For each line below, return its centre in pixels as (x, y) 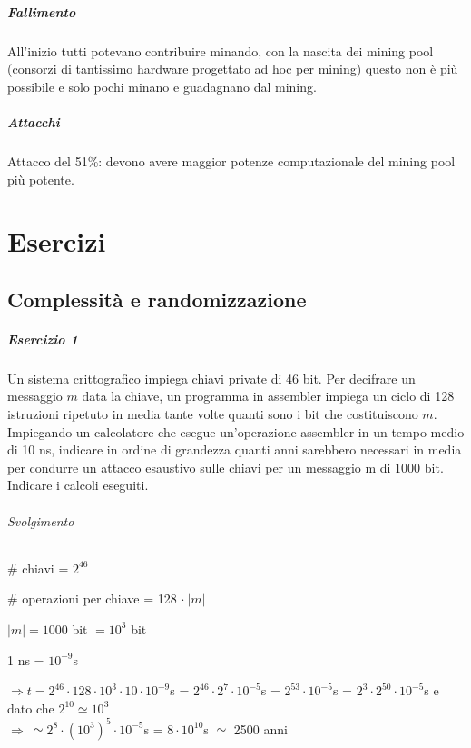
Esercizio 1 (43, 339)
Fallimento (42, 11)
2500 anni (260, 728)
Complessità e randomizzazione (157, 299)
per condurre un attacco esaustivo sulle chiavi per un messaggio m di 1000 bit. (226, 467)
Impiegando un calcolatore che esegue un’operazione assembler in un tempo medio (236, 431)
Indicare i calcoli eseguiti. (78, 485)
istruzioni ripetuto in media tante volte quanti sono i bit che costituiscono (213, 414)
